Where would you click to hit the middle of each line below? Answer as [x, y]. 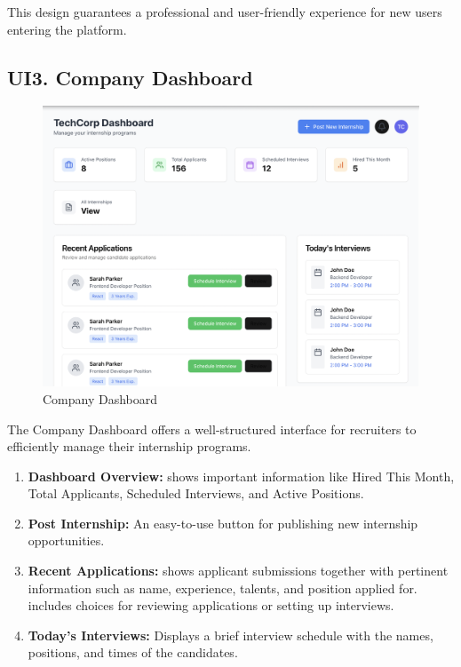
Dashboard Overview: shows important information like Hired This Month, [241, 476]
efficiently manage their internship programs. [129, 446]
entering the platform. [67, 29]
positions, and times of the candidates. [133, 652]
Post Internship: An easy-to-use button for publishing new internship [223, 523]
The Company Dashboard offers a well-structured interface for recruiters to [212, 429]
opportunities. [66, 540]
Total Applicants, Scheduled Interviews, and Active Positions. [196, 493]
